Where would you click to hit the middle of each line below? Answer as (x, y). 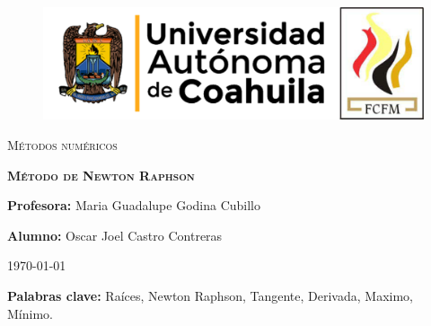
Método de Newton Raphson (101, 175)
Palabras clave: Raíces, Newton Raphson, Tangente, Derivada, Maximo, (210, 296)
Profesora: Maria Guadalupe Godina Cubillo (134, 205)
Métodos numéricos (62, 145)
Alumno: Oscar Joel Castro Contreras (115, 235)
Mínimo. (30, 313)
